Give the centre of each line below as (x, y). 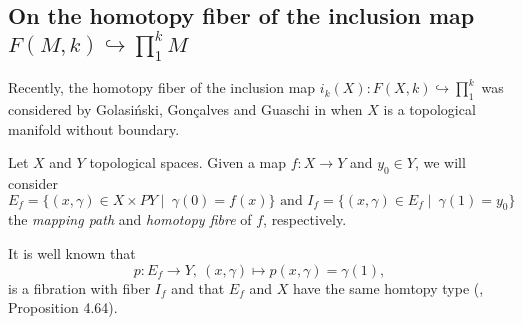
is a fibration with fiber (79, 287)
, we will (440, 162)
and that (198, 287)
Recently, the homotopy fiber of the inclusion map (162, 87)
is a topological (429, 108)
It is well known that (72, 252)
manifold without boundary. (94, 128)
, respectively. (305, 219)
